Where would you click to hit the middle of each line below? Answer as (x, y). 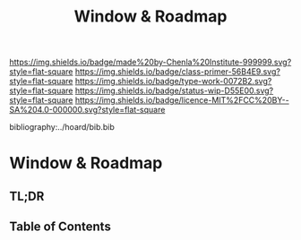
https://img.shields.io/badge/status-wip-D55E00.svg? (174, 90)
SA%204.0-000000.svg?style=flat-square (87, 110)
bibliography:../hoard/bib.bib (62, 127)
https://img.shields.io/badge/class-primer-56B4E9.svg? (177, 72)
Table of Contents (60, 227)
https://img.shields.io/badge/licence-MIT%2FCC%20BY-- (182, 100)
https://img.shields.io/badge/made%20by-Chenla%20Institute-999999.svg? (150, 62)
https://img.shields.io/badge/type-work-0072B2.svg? (173, 81)
